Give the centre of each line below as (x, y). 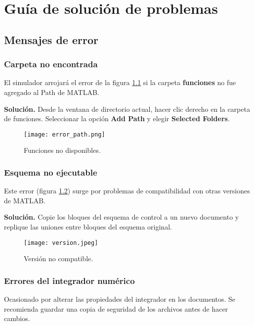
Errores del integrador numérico (69, 280)
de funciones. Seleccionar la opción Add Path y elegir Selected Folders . (117, 118)
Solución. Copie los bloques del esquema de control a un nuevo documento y (122, 217)
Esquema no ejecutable (51, 172)
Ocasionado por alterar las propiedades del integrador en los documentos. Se (120, 299)
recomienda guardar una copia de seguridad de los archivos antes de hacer (116, 308)
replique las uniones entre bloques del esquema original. (88, 227)
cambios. (17, 318)
